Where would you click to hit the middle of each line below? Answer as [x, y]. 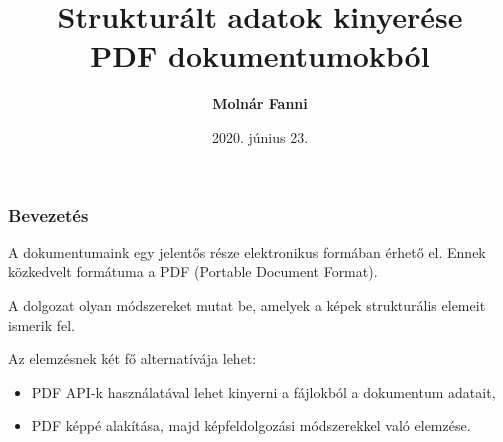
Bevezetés [48, 214]
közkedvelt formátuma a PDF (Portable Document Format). [193, 271]
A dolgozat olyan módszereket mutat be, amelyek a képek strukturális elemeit [247, 304]
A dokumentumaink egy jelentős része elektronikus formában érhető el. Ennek [247, 251]
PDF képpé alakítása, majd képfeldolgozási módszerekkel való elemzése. [251, 425]
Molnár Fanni [260, 103]
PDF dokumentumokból [260, 55]
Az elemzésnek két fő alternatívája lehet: [132, 358]
